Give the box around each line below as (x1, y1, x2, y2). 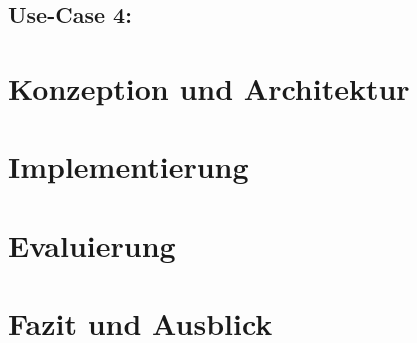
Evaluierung (8, 224, 176, 265)
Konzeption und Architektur (8, 67, 410, 108)
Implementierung (8, 146, 249, 187)
